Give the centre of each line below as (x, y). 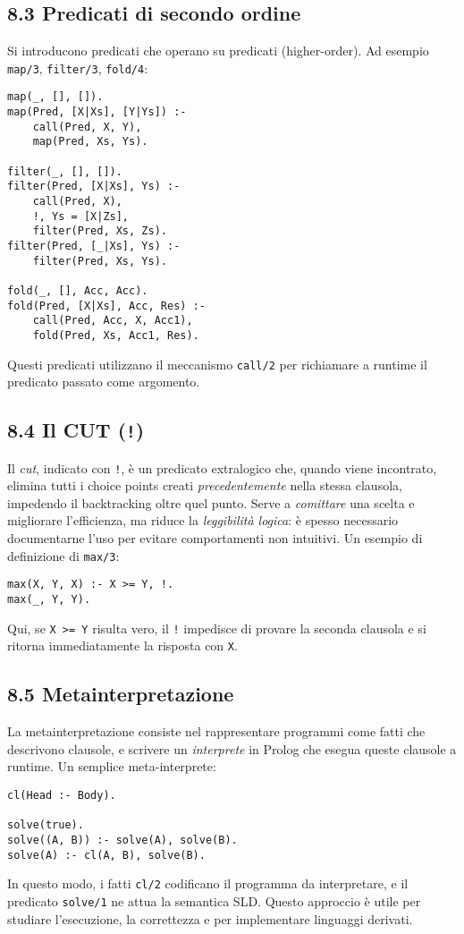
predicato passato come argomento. (104, 382)
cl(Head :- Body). (62, 795)
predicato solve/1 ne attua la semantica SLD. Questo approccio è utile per (214, 900)
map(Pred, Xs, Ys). (90, 142)
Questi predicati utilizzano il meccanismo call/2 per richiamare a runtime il (217, 364)
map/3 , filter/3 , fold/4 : (78, 68)
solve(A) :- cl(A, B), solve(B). (106, 855)
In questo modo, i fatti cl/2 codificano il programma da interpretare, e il (208, 883)
